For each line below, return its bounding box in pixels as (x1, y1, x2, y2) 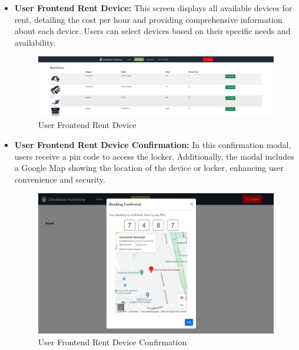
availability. (14, 36, 56, 48)
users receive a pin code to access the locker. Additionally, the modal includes (14, 150, 294, 162)
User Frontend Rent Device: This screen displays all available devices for (14, 2, 293, 14)
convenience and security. (14, 173, 105, 185)
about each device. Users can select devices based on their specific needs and (14, 25, 291, 37)
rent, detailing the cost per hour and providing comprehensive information (14, 13, 283, 25)
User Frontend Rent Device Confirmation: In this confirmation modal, (14, 138, 291, 150)
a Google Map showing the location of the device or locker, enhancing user (14, 161, 284, 174)
